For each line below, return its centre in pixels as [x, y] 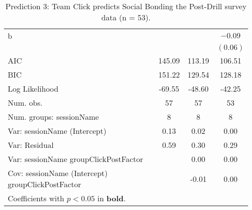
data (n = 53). [126, 17]
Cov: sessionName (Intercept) [58, 173]
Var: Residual [31, 145]
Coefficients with [36, 198]
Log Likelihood [33, 89]
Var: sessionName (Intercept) [57, 131]
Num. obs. [25, 103]
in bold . [112, 198]
